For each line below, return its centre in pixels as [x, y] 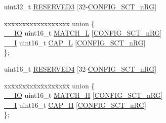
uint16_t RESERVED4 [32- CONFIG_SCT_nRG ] [80, 68]
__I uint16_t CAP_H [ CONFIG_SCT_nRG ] [75, 104]
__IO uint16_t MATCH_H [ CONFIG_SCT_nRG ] [83, 95]
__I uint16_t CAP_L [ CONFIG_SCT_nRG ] [75, 42]
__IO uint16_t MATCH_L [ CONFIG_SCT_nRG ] [83, 33]
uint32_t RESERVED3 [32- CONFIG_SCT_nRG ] [80, 6]
